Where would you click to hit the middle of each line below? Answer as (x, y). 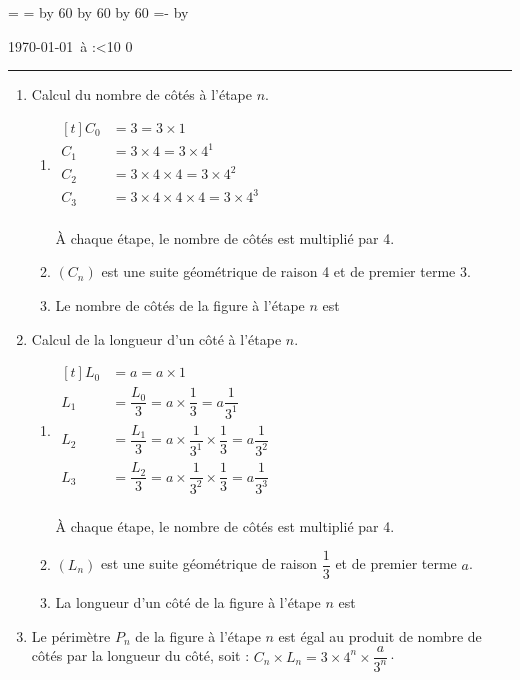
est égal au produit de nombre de (380, 635)
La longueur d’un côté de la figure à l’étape (188, 602)
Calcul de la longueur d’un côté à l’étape (156, 338)
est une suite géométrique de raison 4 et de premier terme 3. (286, 271)
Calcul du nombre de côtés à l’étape (142, 94)
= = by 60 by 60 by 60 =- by (98, 12)
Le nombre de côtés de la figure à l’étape (180, 304)
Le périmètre (71, 635)
